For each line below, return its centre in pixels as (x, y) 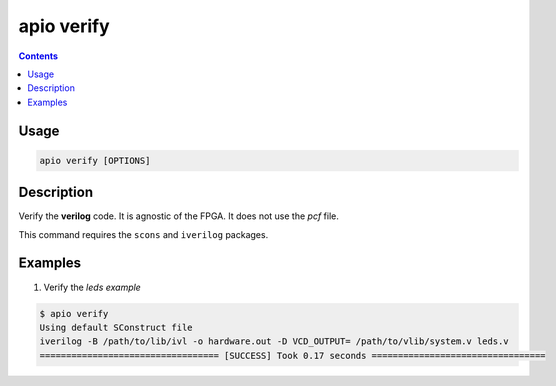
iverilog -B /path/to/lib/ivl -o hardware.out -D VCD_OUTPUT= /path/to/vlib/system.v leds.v (274, 341)
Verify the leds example (92, 287)
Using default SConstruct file (116, 327)
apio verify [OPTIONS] (95, 160)
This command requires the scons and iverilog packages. (143, 234)
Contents (38, 56)
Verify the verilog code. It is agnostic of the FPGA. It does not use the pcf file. (178, 216)
